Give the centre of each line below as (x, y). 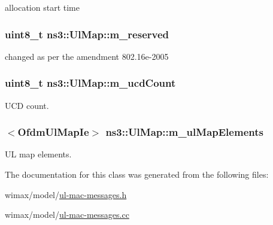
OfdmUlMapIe (53, 132)
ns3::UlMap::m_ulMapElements (184, 132)
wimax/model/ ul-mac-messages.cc (67, 215)
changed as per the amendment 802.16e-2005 (87, 56)
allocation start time (42, 7)
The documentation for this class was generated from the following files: (137, 174)
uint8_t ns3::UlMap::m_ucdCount (90, 83)
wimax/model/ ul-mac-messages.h (66, 194)
